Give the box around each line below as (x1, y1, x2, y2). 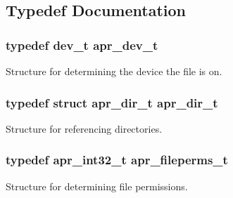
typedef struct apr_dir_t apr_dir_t (6, 93, 218, 111)
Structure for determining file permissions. (6, 178, 188, 193)
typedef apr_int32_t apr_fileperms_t (6, 151, 228, 169)
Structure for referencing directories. (6, 121, 163, 136)
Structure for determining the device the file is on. (6, 64, 222, 78)
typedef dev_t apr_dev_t (6, 36, 158, 53)
